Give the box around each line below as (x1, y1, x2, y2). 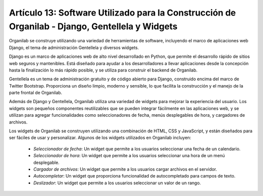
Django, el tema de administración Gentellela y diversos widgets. (9, 44, 139, 51)
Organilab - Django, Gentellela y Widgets (9, 21, 178, 32)
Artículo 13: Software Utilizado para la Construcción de (9, 7, 236, 18)
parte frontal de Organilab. (9, 90, 62, 96)
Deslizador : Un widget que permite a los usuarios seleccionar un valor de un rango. (33, 180, 201, 186)
